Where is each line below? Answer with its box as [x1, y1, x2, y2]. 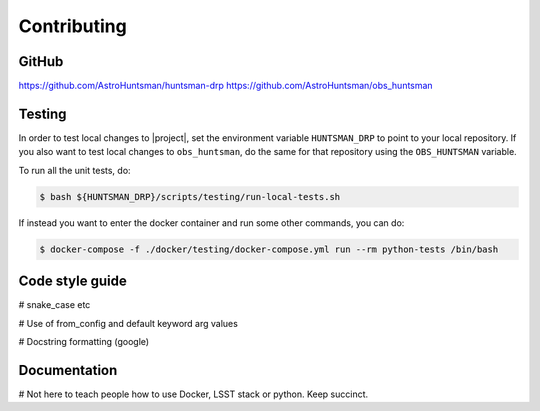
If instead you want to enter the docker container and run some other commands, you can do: [18, 216, 405, 229]
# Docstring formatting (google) [18, 335, 150, 347]
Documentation [18, 361, 118, 379]
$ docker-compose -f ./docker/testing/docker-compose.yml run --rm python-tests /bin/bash [39, 243, 499, 255]
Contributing [18, 15, 127, 37]
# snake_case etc [18, 299, 91, 311]
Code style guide [18, 273, 127, 290]
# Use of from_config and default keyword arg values [18, 317, 239, 329]
